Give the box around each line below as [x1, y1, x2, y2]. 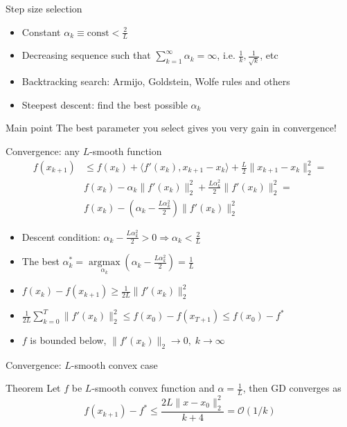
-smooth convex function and [91, 381, 215, 395]
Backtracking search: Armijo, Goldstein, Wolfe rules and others [21, 74, 290, 89]
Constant [21, 24, 61, 39]
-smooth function [89, 143, 162, 158]
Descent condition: [21, 229, 100, 244]
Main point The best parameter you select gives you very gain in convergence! [6, 120, 337, 135]
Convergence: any [6, 143, 80, 158]
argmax [88, 257, 121, 268]
